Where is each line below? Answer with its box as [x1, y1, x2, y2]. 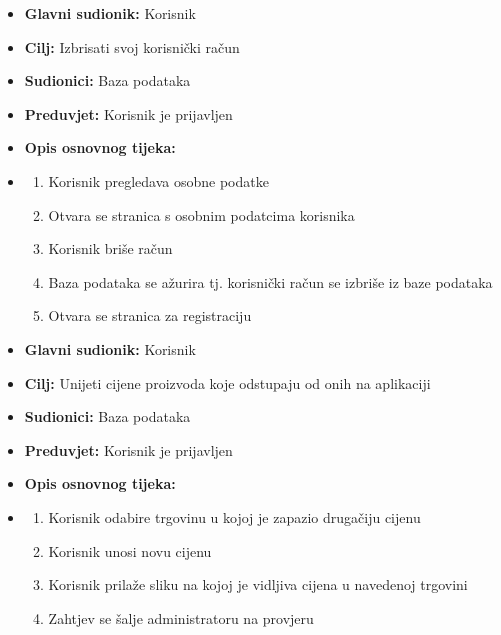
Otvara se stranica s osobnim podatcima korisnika [48, 204, 355, 225]
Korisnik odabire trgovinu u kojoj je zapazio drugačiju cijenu [48, 506, 421, 527]
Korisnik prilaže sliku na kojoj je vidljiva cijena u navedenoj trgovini [48, 574, 468, 595]
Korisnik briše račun [48, 238, 173, 259]
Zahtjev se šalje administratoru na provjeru [48, 607, 314, 628]
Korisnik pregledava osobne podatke [48, 170, 269, 191]
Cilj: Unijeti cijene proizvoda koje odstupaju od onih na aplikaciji [24, 372, 431, 393]
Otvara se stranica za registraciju [48, 305, 252, 326]
